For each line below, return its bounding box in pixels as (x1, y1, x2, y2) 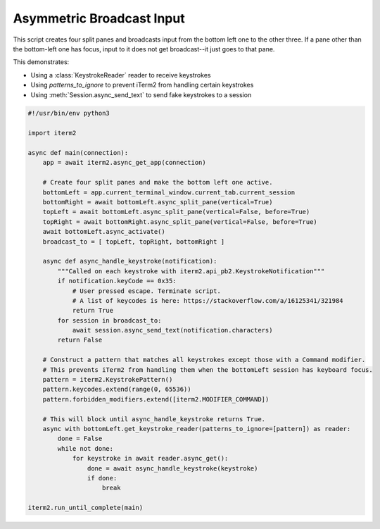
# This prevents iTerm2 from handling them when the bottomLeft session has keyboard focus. (42, 366, 373, 373)
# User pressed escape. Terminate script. (72, 287, 221, 295)
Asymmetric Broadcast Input (13, 11, 186, 26)
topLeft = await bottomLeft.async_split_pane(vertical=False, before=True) (42, 208, 310, 216)
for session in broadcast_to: (57, 316, 162, 324)
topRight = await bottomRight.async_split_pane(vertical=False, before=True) (42, 218, 318, 225)
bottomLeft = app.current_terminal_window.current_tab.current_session (42, 188, 296, 197)
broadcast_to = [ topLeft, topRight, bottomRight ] (42, 237, 225, 246)
